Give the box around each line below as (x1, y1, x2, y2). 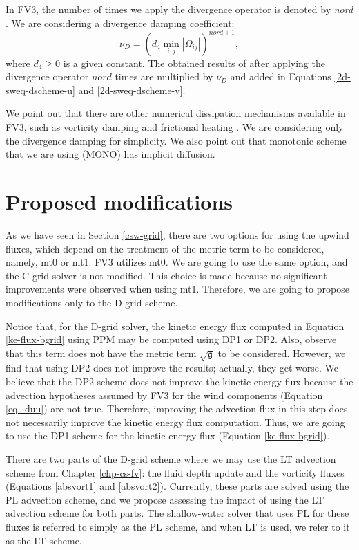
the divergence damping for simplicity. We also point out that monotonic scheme (6, 133, 347, 147)
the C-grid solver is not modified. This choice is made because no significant (6, 268, 327, 282)
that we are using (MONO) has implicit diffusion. (6, 147, 215, 161)
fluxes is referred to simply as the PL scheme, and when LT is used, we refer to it (6, 520, 350, 534)
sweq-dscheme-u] (6, 82, 75, 97)
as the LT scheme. (6, 533, 82, 547)
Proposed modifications (6, 187, 233, 216)
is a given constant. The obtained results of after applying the (63, 55, 325, 70)
